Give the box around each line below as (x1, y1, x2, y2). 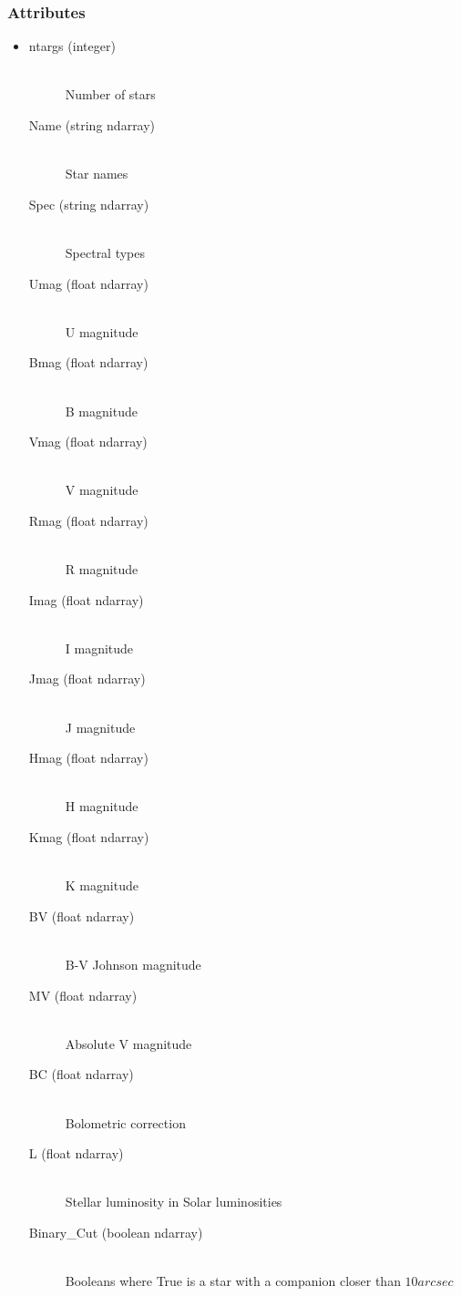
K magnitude (65, 876, 138, 895)
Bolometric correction (65, 1113, 186, 1132)
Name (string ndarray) (28, 116, 156, 134)
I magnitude (65, 638, 134, 657)
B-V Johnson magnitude (65, 955, 201, 973)
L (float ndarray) (28, 1144, 124, 1163)
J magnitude (65, 717, 136, 736)
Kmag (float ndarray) (28, 828, 149, 847)
